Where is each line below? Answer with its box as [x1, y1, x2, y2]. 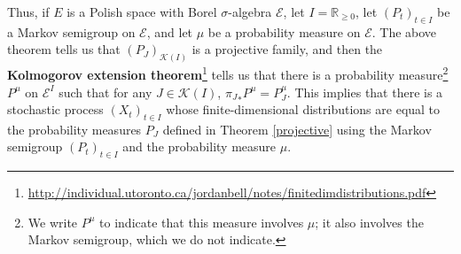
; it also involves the [315, 212, 424, 231]
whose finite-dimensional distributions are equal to [166, 100, 441, 119]
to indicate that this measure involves [99, 212, 304, 231]
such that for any [59, 82, 152, 101]
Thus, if [7, 3, 50, 20]
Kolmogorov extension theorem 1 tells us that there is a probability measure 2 [7, 63, 449, 83]
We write [27, 212, 78, 231]
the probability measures [7, 119, 142, 138]
